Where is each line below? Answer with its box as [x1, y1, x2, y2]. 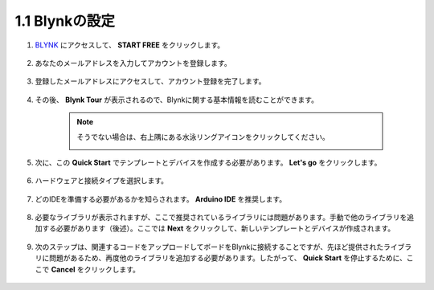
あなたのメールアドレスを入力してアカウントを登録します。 [35, 58, 232, 67]
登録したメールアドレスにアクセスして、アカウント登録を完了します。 [35, 76, 266, 86]
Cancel [51, 264, 76, 274]
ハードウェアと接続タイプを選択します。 [35, 176, 169, 186]
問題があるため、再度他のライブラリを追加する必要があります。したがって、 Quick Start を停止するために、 [48, 253, 407, 263]
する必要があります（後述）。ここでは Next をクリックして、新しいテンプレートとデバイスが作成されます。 [41, 223, 395, 233]
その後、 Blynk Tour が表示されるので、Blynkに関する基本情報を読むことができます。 [35, 95, 319, 104]
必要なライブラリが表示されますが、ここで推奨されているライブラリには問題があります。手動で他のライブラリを [35, 213, 407, 223]
